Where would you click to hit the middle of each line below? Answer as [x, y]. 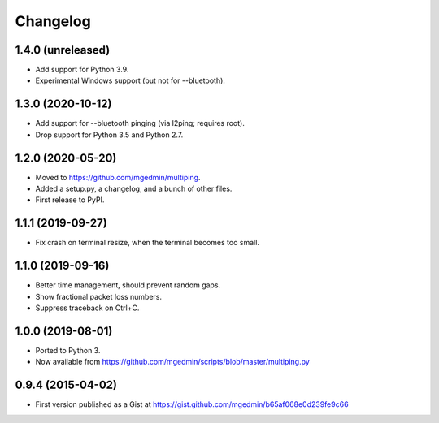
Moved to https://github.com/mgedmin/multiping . [118, 177]
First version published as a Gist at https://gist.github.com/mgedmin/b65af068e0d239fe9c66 [192, 404]
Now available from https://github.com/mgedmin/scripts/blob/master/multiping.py [173, 362]
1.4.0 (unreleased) [63, 50]
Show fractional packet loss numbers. [99, 296]
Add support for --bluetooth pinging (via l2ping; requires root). [140, 123]
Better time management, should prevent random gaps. [128, 285]
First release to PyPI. [70, 200]
